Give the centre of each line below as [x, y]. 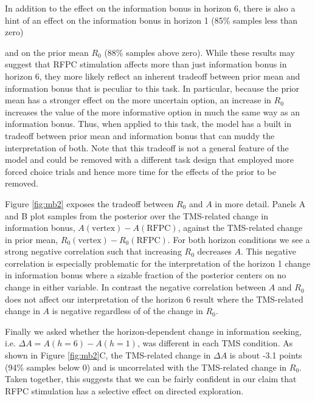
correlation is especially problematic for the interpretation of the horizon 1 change [158, 263]
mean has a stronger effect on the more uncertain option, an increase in [138, 100]
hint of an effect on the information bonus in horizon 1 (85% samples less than [151, 20]
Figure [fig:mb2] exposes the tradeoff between [89, 203]
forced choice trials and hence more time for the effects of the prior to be [140, 171]
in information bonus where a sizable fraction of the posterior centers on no [146, 275]
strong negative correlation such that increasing [93, 251]
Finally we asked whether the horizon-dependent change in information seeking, [154, 331]
